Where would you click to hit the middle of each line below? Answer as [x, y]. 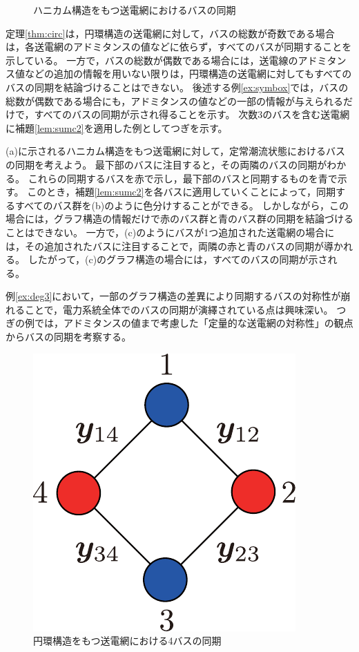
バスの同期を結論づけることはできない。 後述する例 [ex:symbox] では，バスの [177, 87]
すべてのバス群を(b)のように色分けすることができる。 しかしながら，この [182, 205]
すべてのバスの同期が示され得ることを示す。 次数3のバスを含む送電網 [192, 114]
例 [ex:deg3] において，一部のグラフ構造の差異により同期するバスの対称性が [173, 296]
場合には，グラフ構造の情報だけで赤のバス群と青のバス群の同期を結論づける [179, 219]
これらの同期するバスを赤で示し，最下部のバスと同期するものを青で [183, 178]
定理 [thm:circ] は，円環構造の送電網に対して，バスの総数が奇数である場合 [170, 33]
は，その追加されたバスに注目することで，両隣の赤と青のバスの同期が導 [170, 246]
